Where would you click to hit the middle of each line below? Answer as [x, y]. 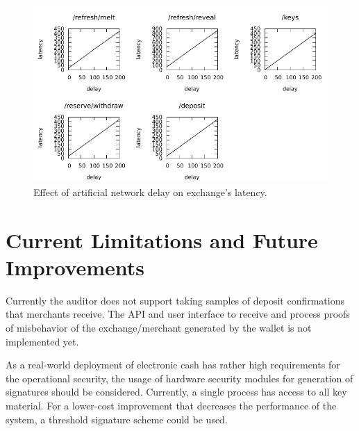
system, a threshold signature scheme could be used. [117, 419]
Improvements [75, 267]
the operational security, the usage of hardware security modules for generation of [179, 378]
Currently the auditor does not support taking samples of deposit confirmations [175, 300]
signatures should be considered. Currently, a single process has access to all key [176, 392]
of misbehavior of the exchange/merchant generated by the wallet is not [159, 328]
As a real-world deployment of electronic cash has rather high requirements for [173, 365]
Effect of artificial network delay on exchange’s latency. [150, 192]
